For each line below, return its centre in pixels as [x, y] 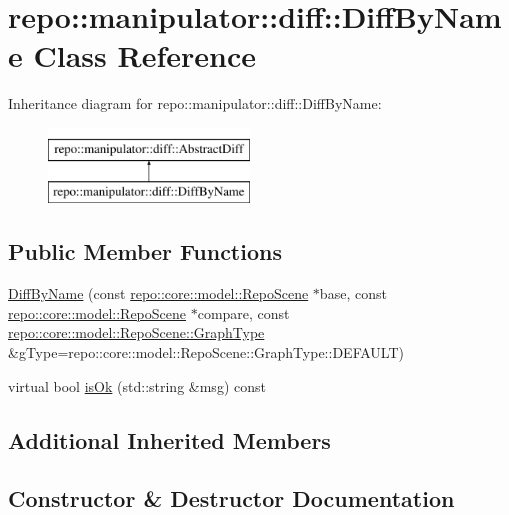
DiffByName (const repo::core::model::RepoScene [158, 293]
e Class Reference [132, 55]
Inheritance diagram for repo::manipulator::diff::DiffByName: [195, 103]
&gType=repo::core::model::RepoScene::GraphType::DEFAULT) [206, 352]
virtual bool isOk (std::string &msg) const [137, 385]
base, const [353, 293]
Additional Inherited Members [169, 439]
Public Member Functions [145, 251]
